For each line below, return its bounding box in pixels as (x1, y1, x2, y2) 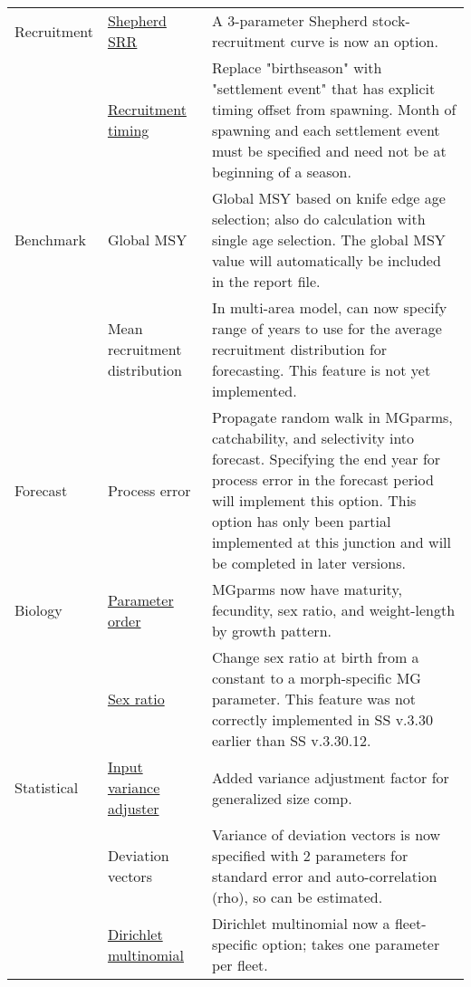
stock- (372, 10, 410, 31)
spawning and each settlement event (211, 120, 440, 140)
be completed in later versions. (211, 552, 406, 573)
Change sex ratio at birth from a (211, 647, 419, 667)
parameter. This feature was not (211, 688, 417, 709)
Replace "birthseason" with (211, 57, 382, 78)
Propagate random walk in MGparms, (211, 407, 453, 427)
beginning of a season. (211, 161, 351, 182)
